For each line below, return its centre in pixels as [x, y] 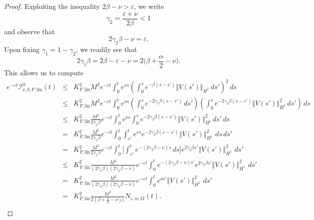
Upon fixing [22, 49]
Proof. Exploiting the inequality [52, 6]
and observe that [29, 31]
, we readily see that [107, 49]
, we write [149, 6]
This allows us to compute [44, 72]
